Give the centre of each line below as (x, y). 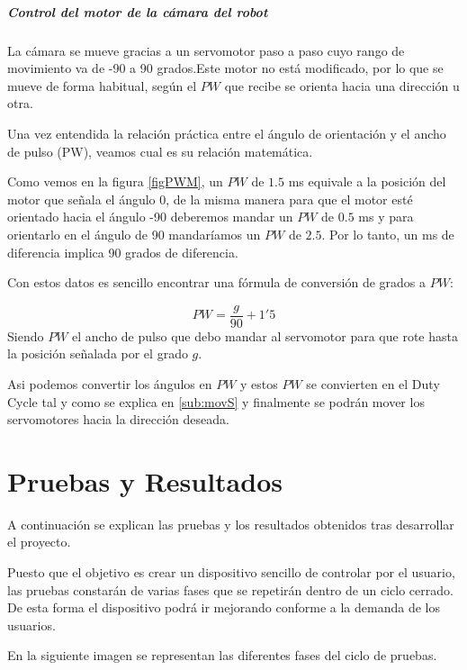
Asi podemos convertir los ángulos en (110, 383)
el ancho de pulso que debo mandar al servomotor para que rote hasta (265, 335)
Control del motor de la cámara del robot (138, 11)
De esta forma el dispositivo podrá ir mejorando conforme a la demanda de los (224, 607)
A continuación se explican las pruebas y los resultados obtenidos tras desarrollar (231, 524)
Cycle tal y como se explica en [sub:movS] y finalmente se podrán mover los (216, 401)
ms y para (386, 217)
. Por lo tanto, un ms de (388, 234)
